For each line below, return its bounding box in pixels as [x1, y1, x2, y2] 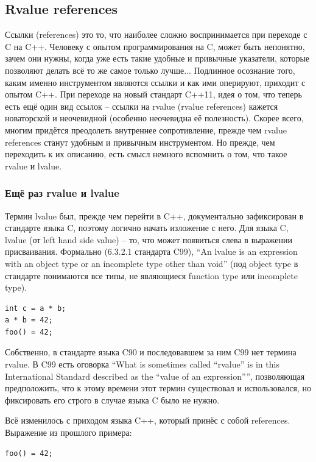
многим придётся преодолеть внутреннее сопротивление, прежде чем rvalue [5, 123, 287, 136]
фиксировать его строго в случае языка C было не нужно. [5, 393, 220, 406]
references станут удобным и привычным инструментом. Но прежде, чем [5, 135, 275, 148]
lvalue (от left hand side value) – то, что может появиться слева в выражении [5, 233, 293, 246]
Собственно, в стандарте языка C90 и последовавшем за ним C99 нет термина [5, 346, 297, 358]
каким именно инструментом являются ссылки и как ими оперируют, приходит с [5, 76, 306, 88]
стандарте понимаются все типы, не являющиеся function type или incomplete [5, 269, 298, 282]
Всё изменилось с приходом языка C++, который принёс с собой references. [5, 414, 290, 427]
